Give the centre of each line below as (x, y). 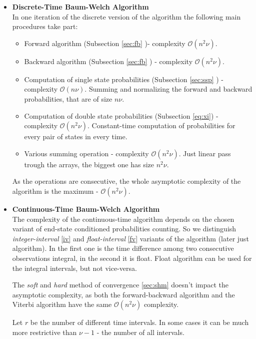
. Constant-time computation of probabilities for (161, 125)
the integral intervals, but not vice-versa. (74, 268)
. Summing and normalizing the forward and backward (168, 89)
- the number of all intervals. (140, 332)
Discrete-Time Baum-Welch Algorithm (80, 7)
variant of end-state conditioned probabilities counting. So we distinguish (124, 229)
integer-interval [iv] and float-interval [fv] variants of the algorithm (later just (130, 238)
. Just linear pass (205, 153)
